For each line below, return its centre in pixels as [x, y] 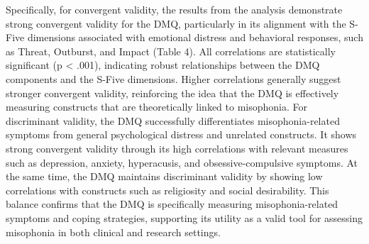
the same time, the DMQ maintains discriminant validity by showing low [164, 176]
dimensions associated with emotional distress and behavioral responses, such [195, 37]
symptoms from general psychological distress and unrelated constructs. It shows [181, 134]
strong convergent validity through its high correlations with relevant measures [177, 148]
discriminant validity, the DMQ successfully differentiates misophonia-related [173, 120]
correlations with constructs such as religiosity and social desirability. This [167, 190]
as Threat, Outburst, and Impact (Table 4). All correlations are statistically [171, 51]
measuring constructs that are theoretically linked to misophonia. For [156, 107]
